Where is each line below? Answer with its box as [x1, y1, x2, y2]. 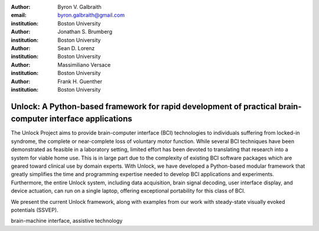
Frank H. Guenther [57, 77, 103, 85]
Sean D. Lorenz [57, 44, 95, 51]
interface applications [49, 114, 132, 124]
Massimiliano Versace [57, 61, 111, 68]
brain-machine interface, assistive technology [11, 217, 123, 225]
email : [11, 12, 27, 19]
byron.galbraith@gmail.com [57, 12, 125, 19]
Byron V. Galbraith [57, 4, 102, 10]
